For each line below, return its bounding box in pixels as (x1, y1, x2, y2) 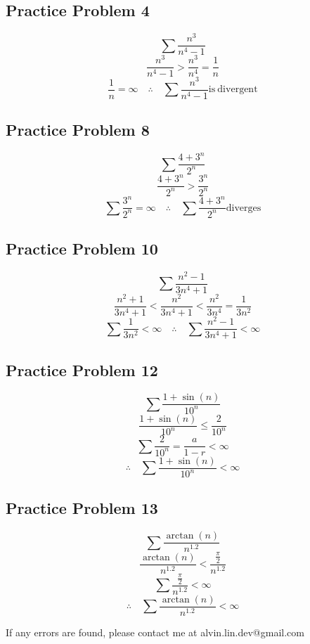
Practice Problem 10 (6, 237, 158, 259)
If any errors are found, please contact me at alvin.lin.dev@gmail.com (6, 625, 304, 640)
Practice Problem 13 (6, 497, 158, 519)
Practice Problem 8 (6, 119, 150, 141)
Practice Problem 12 (6, 359, 158, 380)
